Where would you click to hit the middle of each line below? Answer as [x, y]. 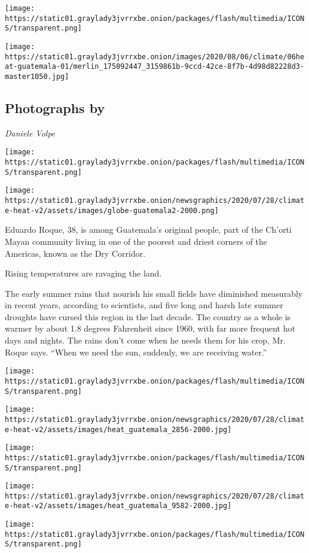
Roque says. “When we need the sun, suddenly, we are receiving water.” [136, 352]
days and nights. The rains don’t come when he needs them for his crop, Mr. [145, 340]
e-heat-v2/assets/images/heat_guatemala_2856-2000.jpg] [118, 429]
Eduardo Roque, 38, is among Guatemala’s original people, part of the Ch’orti [148, 230]
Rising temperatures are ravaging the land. [83, 273]
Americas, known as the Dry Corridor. [75, 253]
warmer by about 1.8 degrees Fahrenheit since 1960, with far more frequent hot [150, 328]
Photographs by [55, 107]
